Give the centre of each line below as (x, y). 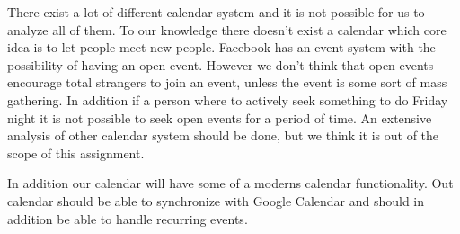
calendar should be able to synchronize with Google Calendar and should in (216, 200)
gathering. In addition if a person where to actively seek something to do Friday (228, 99)
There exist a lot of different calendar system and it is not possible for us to (216, 12)
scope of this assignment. (76, 153)
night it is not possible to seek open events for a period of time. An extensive (220, 117)
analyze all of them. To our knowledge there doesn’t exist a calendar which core (227, 29)
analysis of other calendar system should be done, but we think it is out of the (223, 135)
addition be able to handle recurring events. (128, 218)
